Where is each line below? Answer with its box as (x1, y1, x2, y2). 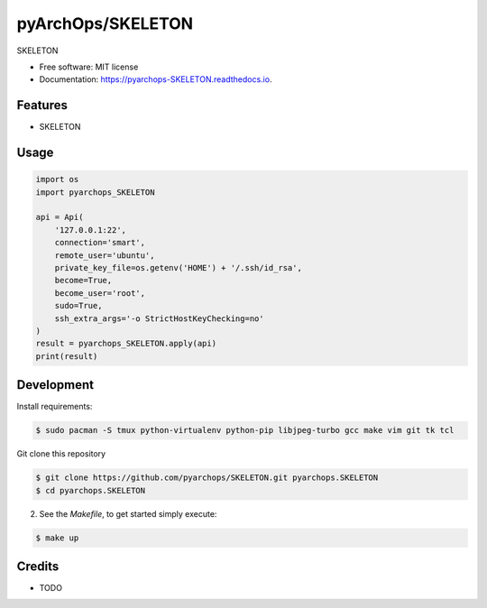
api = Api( (35, 212, 84, 223)
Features (16, 97, 68, 113)
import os (35, 174, 79, 185)
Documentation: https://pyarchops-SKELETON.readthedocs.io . (39, 74, 272, 85)
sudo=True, (54, 300, 103, 311)
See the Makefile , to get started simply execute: (39, 508, 217, 519)
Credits (16, 558, 60, 574)
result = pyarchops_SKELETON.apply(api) (35, 338, 216, 349)
